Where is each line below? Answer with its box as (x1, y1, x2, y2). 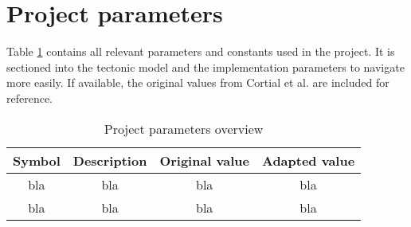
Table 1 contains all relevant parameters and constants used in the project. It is (6, 43, 395, 60)
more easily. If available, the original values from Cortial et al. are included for (6, 74, 389, 91)
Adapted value (261, 151, 355, 170)
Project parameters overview (104, 119, 264, 138)
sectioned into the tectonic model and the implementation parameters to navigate (6, 58, 405, 75)
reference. (6, 89, 53, 106)
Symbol (13, 151, 61, 170)
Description (72, 151, 147, 170)
